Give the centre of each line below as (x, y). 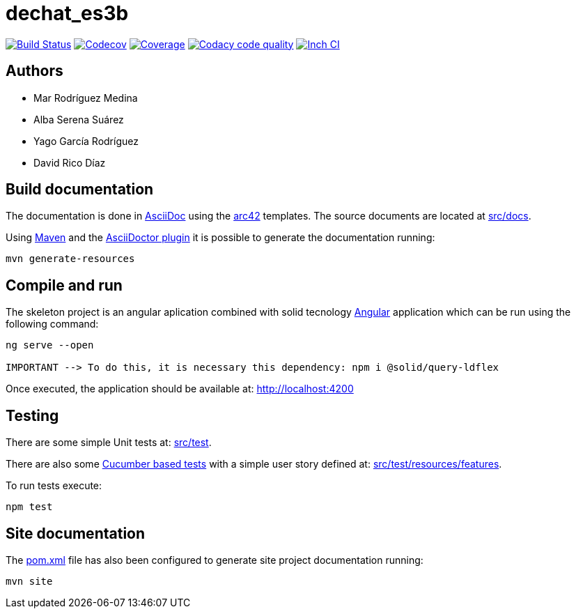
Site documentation (76, 533)
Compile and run (64, 285)
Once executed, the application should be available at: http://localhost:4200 (180, 389)
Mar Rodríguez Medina (86, 98)
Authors (34, 71)
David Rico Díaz (70, 162)
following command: (52, 324)
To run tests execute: (54, 486)
